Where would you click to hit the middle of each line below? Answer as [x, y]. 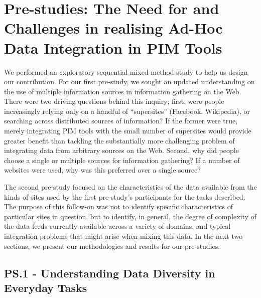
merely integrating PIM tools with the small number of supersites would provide [128, 131]
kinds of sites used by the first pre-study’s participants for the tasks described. [125, 196]
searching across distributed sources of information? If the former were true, [121, 121]
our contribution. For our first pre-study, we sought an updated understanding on [129, 82]
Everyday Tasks [46, 287]
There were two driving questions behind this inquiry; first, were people [114, 101]
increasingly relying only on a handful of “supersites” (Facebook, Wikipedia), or [127, 111]
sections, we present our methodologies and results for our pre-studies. [112, 246]
